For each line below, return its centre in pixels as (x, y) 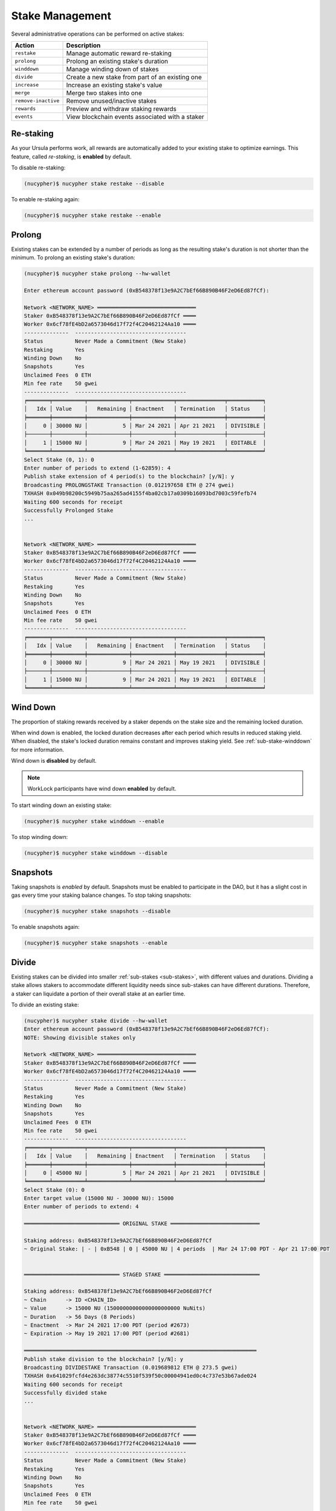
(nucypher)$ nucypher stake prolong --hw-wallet (97, 274)
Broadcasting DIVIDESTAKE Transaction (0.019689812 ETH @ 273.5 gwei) (131, 1367)
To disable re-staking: (38, 168)
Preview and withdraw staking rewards (121, 109)
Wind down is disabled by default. (54, 761)
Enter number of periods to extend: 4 (81, 1207)
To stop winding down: (40, 837)
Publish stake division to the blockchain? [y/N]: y (104, 1359)
